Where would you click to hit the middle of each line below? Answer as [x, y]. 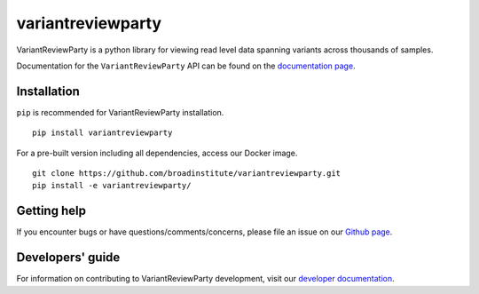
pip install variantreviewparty [102, 133]
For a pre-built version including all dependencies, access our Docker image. [157, 153]
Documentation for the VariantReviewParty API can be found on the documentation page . [186, 66]
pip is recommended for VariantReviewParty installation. [120, 112]
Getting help [51, 211]
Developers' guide [68, 258]
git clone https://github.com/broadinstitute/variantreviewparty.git [187, 174]
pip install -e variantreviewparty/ [112, 186]
